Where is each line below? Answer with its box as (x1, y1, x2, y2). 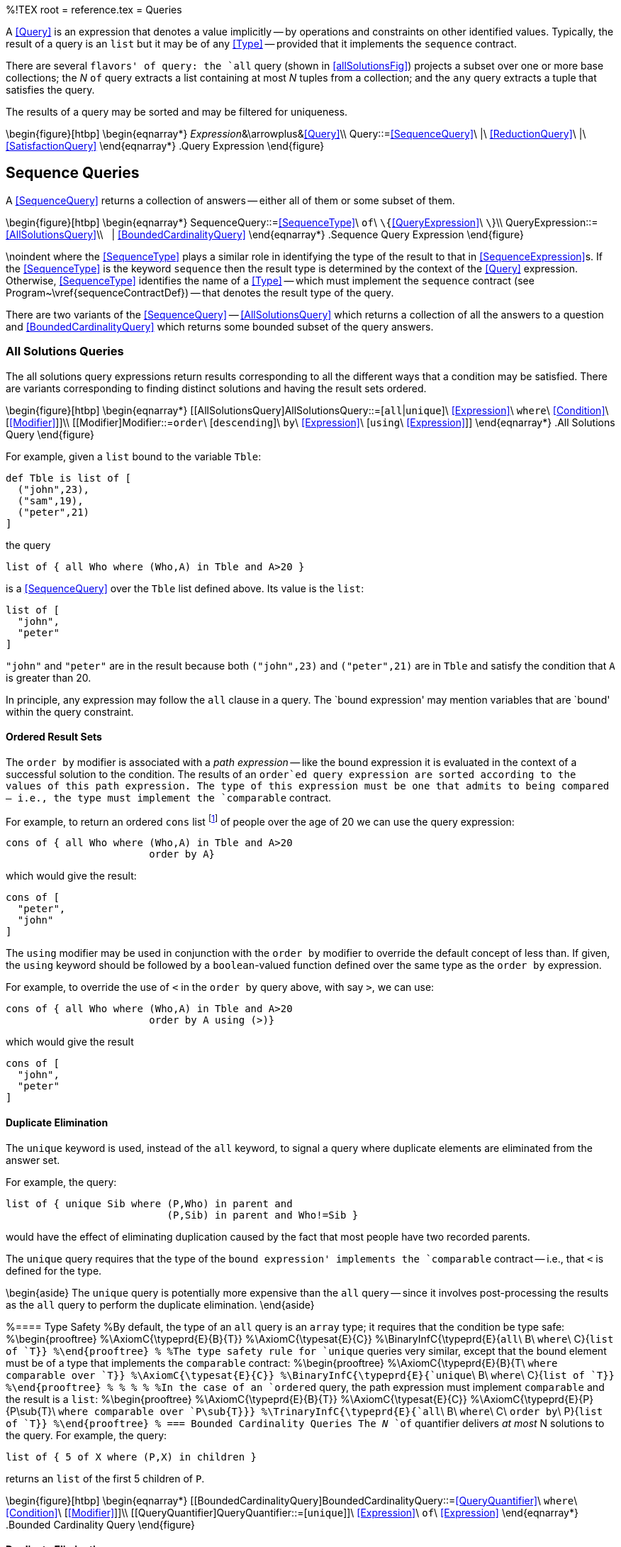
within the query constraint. (6, 705, 134, 718)
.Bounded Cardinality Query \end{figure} (6, 1518, 195, 1531)
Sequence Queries (6, 164, 140, 182)
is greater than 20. (6, 671, 91, 684)
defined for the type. (6, 1264, 102, 1277)
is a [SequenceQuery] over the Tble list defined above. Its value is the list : (6, 582, 364, 594)
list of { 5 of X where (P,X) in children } (6, 1451, 257, 1463)
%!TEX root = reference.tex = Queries (6, 4, 182, 16)
